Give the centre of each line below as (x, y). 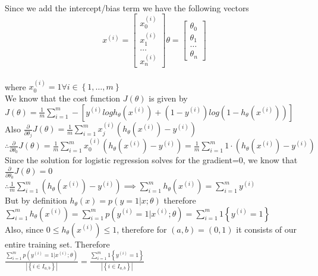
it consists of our (267, 229)
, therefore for (142, 229)
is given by (168, 98)
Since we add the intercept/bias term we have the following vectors (127, 7)
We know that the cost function (63, 98)
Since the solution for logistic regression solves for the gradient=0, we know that (151, 160)
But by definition (36, 200)
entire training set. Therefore (57, 244)
